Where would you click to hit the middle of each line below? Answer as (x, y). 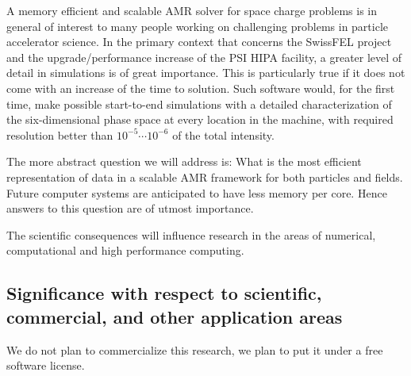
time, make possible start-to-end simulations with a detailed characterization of (199, 104)
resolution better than (60, 134)
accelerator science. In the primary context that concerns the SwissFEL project (199, 42)
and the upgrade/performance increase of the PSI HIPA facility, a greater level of (204, 57)
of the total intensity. (223, 134)
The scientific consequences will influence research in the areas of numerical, (191, 234)
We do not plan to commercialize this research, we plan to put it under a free (195, 349)
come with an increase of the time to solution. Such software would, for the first (201, 88)
